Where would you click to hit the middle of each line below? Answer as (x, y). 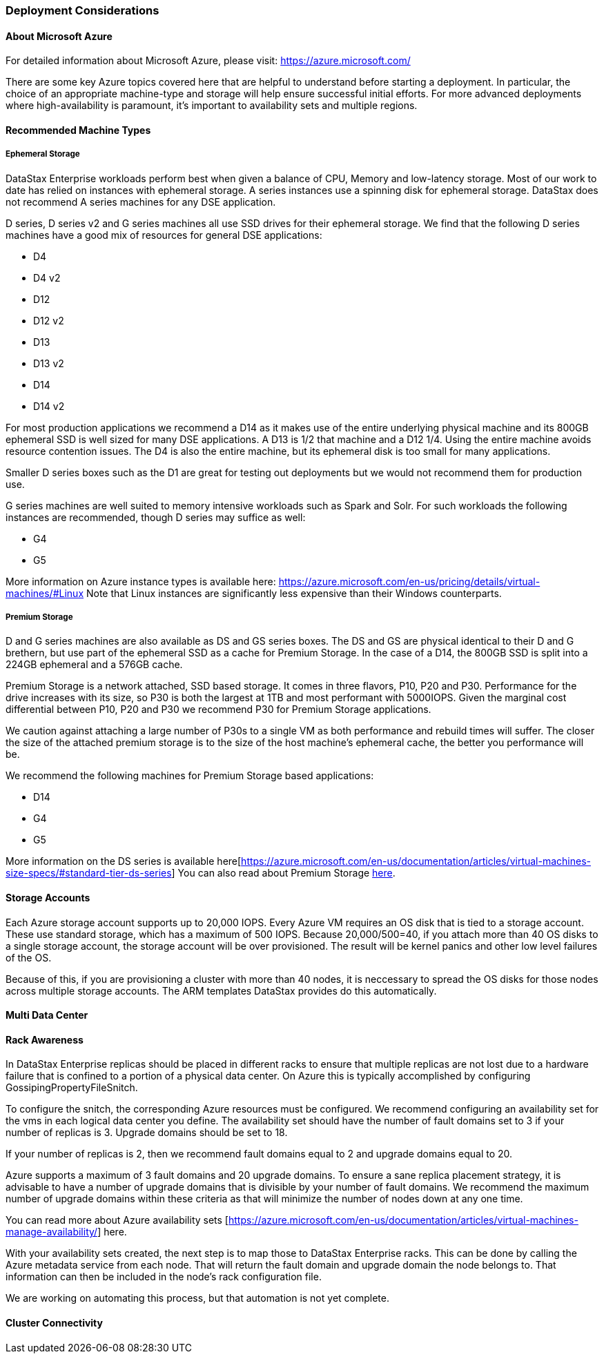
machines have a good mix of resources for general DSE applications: (164, 235)
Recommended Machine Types (78, 130)
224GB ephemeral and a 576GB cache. (94, 665)
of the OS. (29, 957)
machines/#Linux (45, 593)
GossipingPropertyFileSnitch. (72, 1088)
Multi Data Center (47, 1015)
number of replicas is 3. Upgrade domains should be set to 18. (147, 1133)
